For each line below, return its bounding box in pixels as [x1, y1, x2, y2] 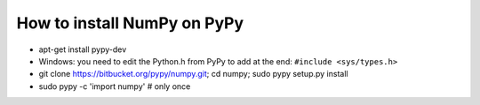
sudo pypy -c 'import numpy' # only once [38, 80, 191, 92]
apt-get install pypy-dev [38, 44, 127, 55]
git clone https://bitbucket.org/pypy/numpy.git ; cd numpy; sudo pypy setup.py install [38, 69, 348, 79]
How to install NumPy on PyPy [16, 13, 244, 33]
